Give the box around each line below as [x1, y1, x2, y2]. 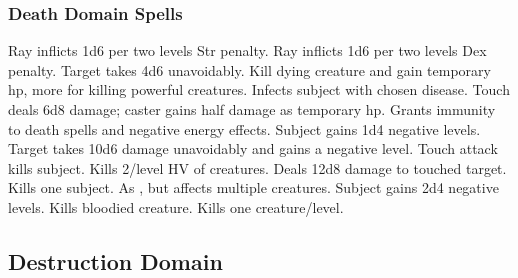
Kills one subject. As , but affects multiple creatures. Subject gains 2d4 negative [8, 177, 499, 198]
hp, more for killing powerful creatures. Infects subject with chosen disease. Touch [8, 79, 510, 100]
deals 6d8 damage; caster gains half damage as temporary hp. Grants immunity [8, 99, 496, 119]
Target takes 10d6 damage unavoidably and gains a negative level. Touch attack [8, 138, 498, 159]
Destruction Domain [8, 245, 223, 276]
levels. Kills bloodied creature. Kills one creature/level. [8, 196, 344, 217]
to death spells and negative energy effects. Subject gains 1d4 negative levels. [8, 118, 481, 139]
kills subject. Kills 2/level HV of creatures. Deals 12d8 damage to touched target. [8, 157, 507, 178]
